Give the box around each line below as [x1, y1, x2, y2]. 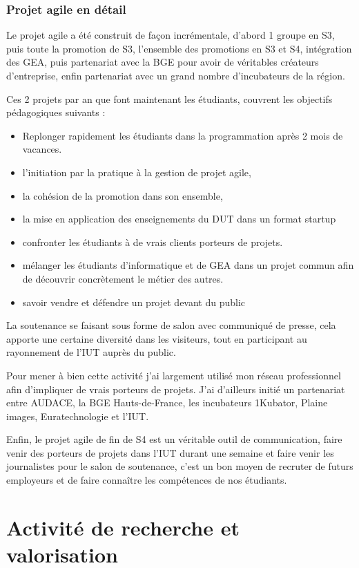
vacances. [22, 142, 62, 156]
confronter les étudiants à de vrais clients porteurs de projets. [22, 234, 283, 249]
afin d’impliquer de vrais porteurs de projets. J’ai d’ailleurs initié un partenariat [6, 381, 345, 396]
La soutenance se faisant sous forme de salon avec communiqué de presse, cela [6, 318, 336, 332]
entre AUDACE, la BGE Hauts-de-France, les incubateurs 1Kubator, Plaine [6, 395, 328, 410]
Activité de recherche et [6, 513, 240, 541]
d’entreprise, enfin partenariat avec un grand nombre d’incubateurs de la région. [6, 68, 345, 82]
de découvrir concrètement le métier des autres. [22, 271, 224, 285]
